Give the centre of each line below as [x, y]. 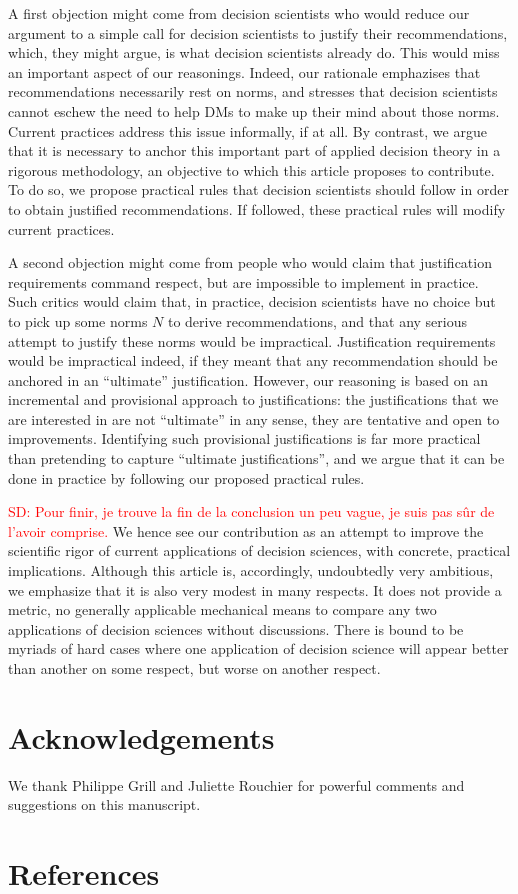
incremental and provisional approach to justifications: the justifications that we [253, 399]
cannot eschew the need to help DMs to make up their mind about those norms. [254, 110]
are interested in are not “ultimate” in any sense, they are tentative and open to [254, 418]
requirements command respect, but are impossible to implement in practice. [243, 281]
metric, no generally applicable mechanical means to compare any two [222, 609]
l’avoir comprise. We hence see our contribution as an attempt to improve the [246, 530]
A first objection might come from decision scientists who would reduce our [239, 13]
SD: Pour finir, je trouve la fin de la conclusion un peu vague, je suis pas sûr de [251, 511]
